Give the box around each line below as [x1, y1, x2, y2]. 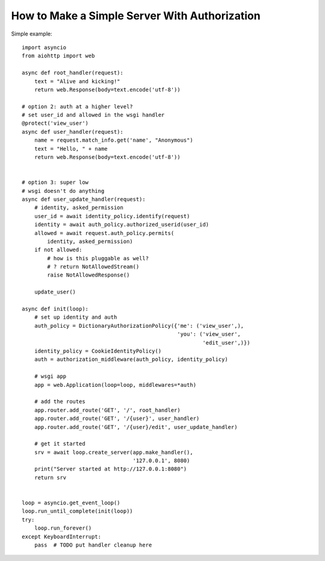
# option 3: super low [22, 179, 89, 186]
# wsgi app [34, 373, 67, 380]
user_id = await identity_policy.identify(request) [34, 213, 190, 219]
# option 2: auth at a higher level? [22, 103, 134, 110]
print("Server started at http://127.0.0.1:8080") [34, 466, 187, 472]
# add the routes [34, 398, 85, 405]
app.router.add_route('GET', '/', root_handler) [34, 407, 181, 413]
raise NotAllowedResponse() [47, 272, 130, 278]
